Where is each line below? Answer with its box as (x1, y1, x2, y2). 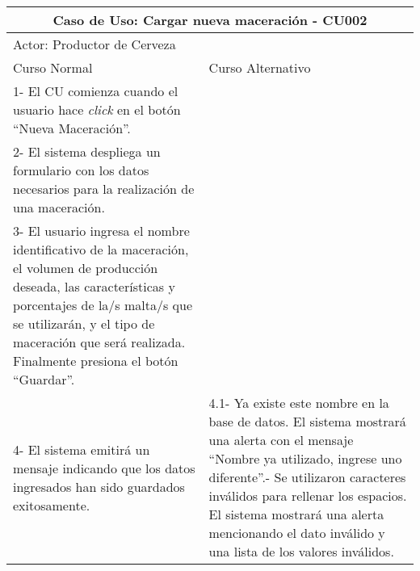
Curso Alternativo (208, 58, 311, 77)
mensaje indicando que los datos (13, 458, 195, 477)
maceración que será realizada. (13, 333, 186, 351)
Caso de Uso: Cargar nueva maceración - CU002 (52, 10, 367, 29)
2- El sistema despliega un (13, 142, 161, 161)
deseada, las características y (13, 277, 175, 296)
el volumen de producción (13, 258, 158, 277)
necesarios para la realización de (13, 179, 195, 198)
